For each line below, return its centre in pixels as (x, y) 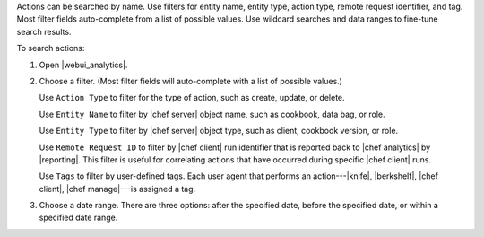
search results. (44, 31)
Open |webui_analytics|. (83, 65)
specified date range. (78, 218)
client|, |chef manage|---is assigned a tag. (117, 189)
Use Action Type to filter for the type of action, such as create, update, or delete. (192, 98)
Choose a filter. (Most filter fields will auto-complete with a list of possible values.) (190, 81)
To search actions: (51, 48)
